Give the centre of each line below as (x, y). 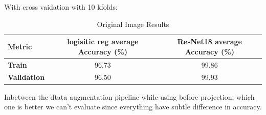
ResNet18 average (209, 41)
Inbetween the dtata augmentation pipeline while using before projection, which (129, 96)
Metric (20, 46)
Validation (26, 77)
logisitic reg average (103, 41)
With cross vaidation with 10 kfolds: (61, 7)
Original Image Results (133, 24)
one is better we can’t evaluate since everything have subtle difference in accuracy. (133, 107)
